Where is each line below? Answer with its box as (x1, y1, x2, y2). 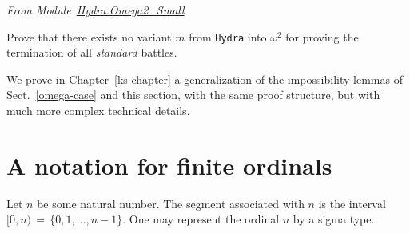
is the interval (318, 195, 386, 211)
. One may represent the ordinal (122, 211, 280, 227)
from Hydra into (189, 28, 267, 45)
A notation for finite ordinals (6, 148, 332, 181)
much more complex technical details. (6, 102, 190, 119)
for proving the (285, 28, 359, 45)
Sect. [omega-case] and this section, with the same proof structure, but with (6, 86, 380, 103)
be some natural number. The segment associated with (37, 195, 305, 211)
